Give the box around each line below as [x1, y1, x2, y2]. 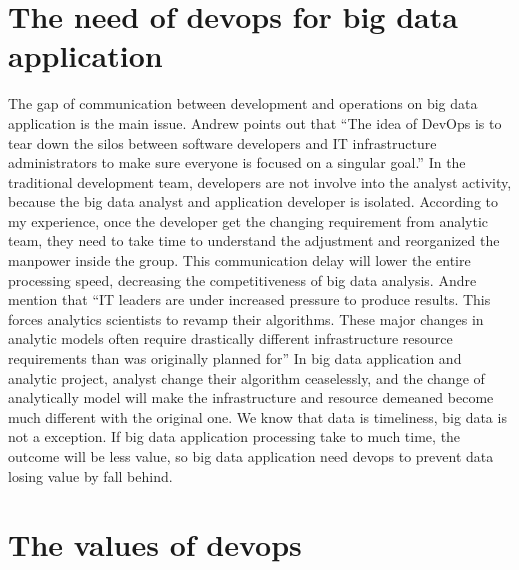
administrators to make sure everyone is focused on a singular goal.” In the [8, 152, 466, 173]
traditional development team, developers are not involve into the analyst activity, [8, 171, 512, 192]
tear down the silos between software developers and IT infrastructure [8, 132, 437, 153]
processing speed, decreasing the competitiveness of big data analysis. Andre [8, 269, 477, 290]
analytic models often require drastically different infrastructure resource [8, 328, 453, 349]
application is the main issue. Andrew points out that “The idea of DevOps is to [8, 112, 502, 133]
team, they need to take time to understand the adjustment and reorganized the [8, 230, 500, 251]
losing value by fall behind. [8, 465, 173, 486]
